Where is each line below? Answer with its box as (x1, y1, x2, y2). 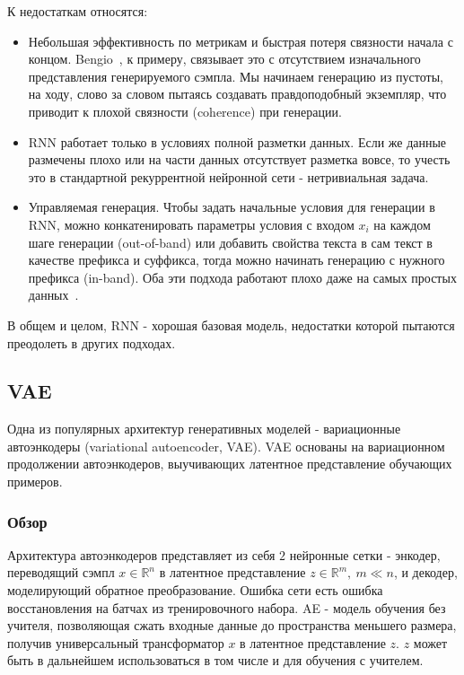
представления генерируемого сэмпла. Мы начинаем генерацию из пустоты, (28, 66, 443, 85)
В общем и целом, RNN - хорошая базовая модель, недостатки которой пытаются (7, 315, 455, 334)
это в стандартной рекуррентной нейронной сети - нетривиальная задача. (28, 167, 429, 186)
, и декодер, (393, 563, 458, 582)
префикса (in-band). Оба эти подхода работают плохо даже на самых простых (28, 267, 457, 286)
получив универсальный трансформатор (7, 633, 224, 652)
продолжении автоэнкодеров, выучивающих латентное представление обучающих (7, 454, 452, 473)
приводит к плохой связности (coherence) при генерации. (28, 101, 342, 120)
